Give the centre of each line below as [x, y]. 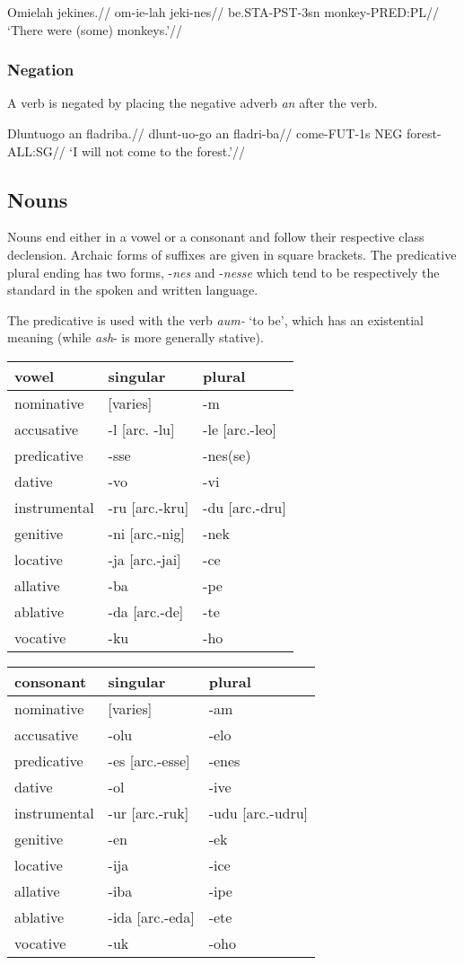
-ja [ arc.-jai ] [144, 559]
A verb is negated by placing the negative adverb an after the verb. [193, 103]
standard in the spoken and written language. [133, 290]
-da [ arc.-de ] [146, 611]
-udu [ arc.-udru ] [258, 812]
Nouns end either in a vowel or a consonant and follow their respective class [216, 237]
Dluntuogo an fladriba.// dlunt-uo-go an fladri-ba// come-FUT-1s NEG [205, 133]
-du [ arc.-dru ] [245, 507]
